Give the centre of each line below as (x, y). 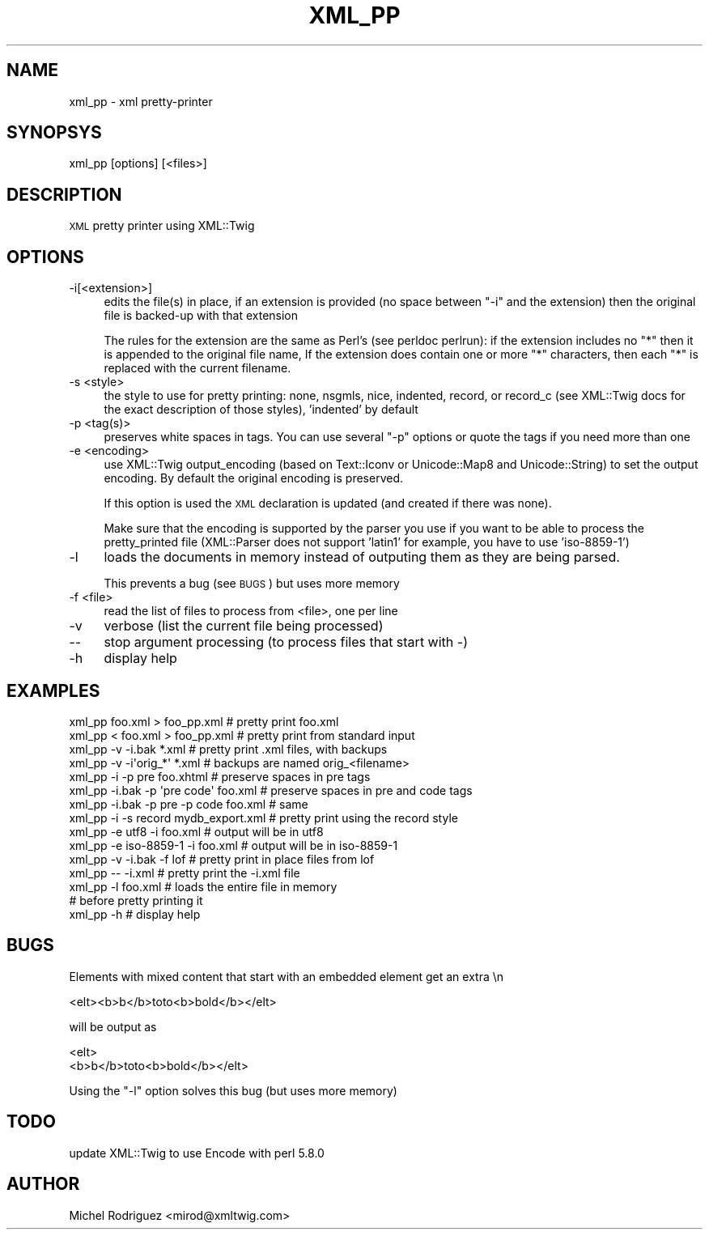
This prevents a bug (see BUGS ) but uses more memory (252, 584)
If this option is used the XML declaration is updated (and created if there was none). (328, 503)
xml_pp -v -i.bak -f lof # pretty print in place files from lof (222, 859)
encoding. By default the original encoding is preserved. (253, 478)
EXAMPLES (53, 690)
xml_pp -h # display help (135, 914)
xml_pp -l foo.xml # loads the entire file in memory (203, 886)
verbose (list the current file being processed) (244, 626)
